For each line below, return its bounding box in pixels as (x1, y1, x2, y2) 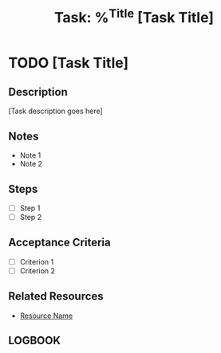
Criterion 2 (19, 265, 56, 276)
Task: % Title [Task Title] (54, 6, 214, 27)
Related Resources (8, 289, 104, 304)
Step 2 (19, 213, 42, 222)
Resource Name (19, 311, 73, 320)
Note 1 (19, 151, 41, 160)
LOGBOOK (8, 334, 61, 347)
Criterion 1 (19, 257, 54, 266)
